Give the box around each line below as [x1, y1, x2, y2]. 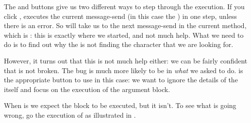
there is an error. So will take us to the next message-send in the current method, [4, 20, 247, 31]
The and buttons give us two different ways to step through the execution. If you [4, 1, 245, 11]
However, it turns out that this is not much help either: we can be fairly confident [4, 55, 248, 65]
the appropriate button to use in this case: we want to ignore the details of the [4, 75, 238, 85]
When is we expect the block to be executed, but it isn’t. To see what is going [4, 100, 236, 110]
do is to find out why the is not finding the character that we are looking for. [4, 39, 234, 49]
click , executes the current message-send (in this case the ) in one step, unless [4, 11, 237, 21]
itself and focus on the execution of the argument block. [4, 84, 170, 94]
